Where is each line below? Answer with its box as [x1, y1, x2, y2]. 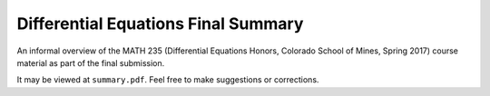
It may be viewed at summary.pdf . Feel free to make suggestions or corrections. [16, 74, 319, 85]
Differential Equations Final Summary [16, 14, 304, 34]
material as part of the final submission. [16, 57, 165, 68]
